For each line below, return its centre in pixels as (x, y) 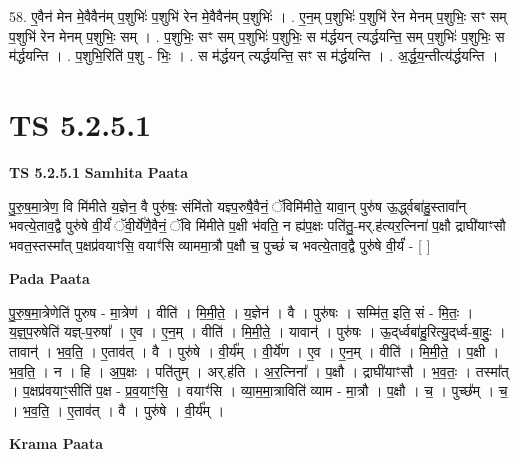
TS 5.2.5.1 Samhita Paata (99, 171)
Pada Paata (49, 278)
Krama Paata (56, 443)
